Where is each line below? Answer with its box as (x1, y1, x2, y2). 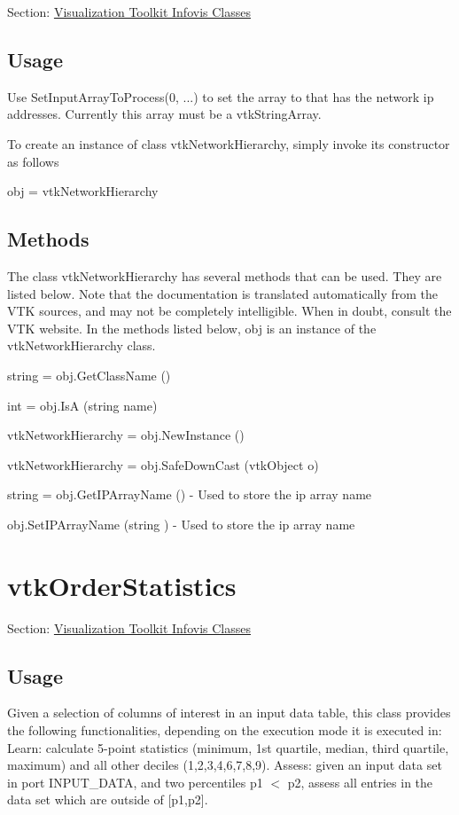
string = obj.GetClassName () (7, 365, 171, 384)
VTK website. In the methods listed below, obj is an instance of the (7, 318, 377, 337)
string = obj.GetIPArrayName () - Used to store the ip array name (7, 485, 372, 504)
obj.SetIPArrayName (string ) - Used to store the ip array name (7, 514, 355, 533)
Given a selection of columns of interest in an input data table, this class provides (7, 703, 451, 722)
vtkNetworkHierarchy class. (7, 336, 156, 355)
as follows (7, 152, 59, 170)
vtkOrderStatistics (7, 567, 237, 603)
